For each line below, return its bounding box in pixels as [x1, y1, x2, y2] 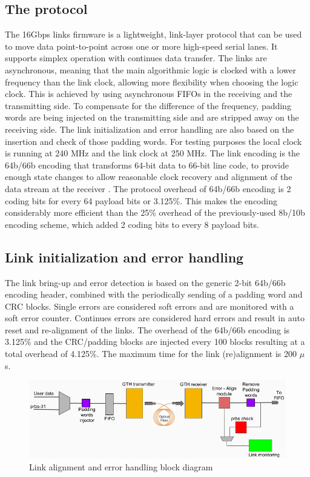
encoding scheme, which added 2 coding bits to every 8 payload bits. [5, 218, 259, 230]
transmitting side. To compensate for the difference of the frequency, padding [5, 99, 291, 112]
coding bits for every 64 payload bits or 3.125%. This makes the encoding [5, 194, 277, 207]
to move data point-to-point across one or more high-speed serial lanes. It [5, 39, 278, 52]
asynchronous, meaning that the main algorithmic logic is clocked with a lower [5, 63, 296, 76]
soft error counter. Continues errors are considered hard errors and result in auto [5, 312, 305, 324]
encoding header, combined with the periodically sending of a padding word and [5, 288, 303, 301]
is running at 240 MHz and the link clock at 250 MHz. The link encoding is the [5, 147, 300, 159]
